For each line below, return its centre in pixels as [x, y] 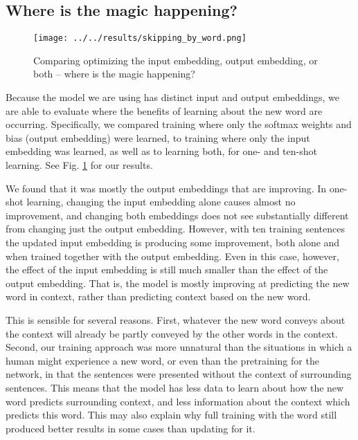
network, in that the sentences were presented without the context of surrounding [179, 374]
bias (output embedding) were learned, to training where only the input [158, 137]
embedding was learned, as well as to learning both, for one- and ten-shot [161, 151]
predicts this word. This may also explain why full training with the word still [171, 415]
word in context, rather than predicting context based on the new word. [158, 296]
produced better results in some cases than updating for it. [131, 428]
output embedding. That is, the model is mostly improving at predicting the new [178, 283]
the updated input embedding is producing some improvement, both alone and [173, 242]
